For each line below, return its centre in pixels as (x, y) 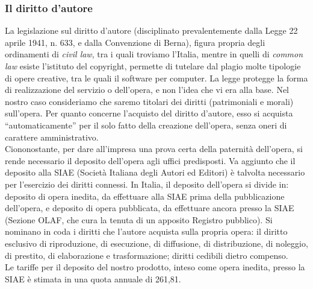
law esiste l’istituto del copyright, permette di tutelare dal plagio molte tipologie (153, 66)
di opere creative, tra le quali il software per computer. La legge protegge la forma (156, 78)
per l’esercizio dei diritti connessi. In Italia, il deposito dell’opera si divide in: (147, 184)
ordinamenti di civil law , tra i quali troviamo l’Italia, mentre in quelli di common (154, 54)
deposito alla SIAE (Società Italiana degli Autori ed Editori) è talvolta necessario (155, 172)
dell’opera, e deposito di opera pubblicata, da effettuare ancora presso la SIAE (150, 208)
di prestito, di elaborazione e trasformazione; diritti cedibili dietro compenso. (147, 255)
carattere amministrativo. (52, 137)
